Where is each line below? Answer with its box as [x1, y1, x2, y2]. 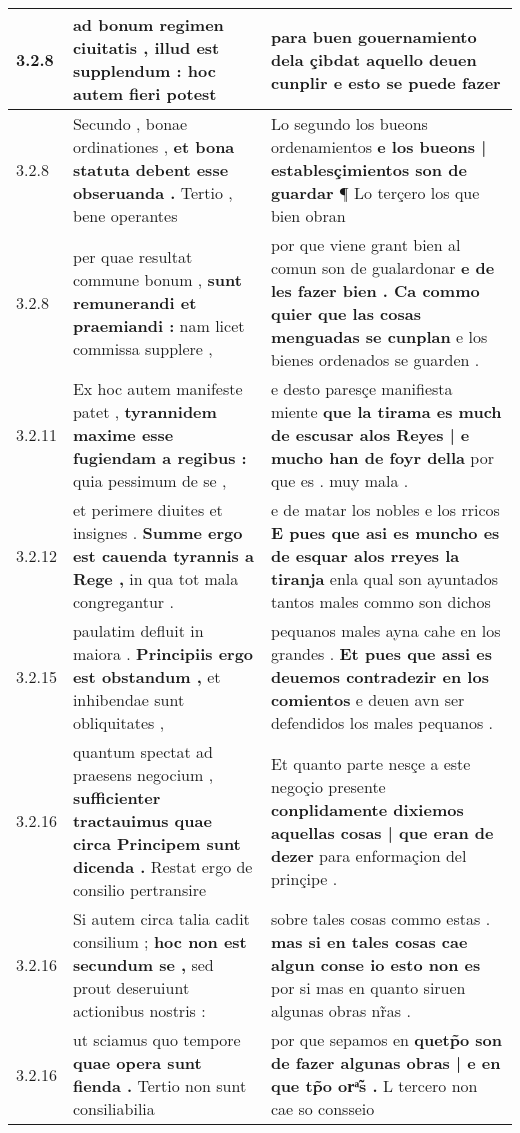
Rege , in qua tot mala [72, 567, 239, 590]
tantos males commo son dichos [270, 590, 491, 613]
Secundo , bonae [72, 112, 188, 135]
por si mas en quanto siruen [270, 976, 466, 999]
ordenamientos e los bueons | [270, 135, 487, 158]
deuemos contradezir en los [270, 665, 489, 688]
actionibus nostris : [72, 999, 206, 1022]
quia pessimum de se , [72, 469, 227, 492]
